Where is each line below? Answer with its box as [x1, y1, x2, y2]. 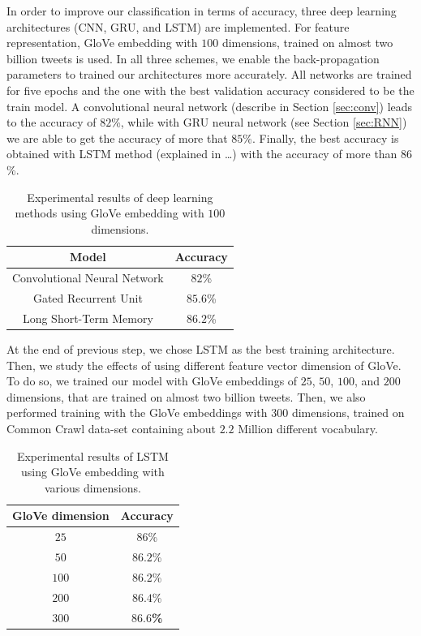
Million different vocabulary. [238, 419, 378, 436]
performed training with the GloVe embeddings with [6, 404, 268, 421]
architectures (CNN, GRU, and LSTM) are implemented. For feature [6, 18, 350, 35]
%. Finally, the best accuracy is [243, 129, 399, 146]
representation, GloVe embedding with [6, 34, 198, 51]
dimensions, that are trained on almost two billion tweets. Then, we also [6, 388, 366, 405]
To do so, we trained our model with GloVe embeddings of [6, 372, 298, 389]
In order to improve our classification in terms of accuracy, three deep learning [6, 2, 397, 19]
